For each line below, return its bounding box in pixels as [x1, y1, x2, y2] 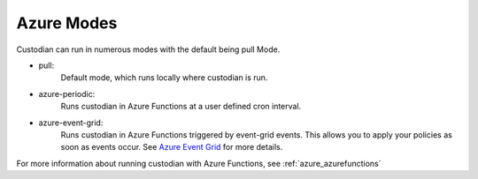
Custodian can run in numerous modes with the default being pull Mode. [16, 44, 281, 55]
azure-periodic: [38, 88, 96, 99]
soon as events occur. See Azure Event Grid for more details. [60, 142, 283, 153]
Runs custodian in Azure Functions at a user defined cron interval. [60, 101, 302, 112]
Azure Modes [16, 13, 118, 33]
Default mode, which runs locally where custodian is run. [60, 72, 268, 83]
